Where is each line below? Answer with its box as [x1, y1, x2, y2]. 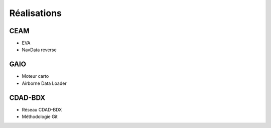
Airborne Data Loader [22, 80, 67, 86]
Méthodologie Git [22, 113, 58, 120]
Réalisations [9, 8, 62, 19]
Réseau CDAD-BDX [22, 106, 62, 112]
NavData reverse [22, 47, 57, 53]
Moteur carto [22, 73, 49, 79]
